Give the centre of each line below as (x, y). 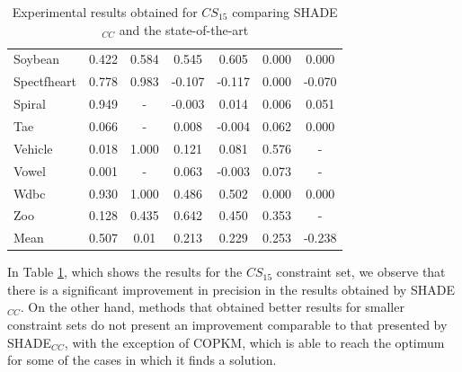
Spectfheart (45, 81)
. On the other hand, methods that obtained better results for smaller (212, 307)
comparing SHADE (285, 12)
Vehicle (33, 148)
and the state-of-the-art (184, 29)
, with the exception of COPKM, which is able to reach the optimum (254, 342)
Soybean (36, 59)
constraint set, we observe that (361, 272)
